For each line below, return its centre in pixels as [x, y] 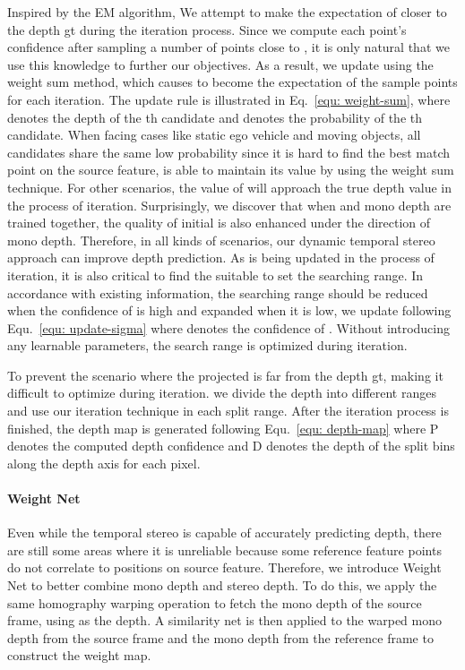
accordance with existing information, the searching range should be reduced [218, 292]
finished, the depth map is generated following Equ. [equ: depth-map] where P [223, 428]
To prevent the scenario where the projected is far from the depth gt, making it [225, 375]
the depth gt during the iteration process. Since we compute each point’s [207, 29]
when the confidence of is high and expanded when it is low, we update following [229, 310]
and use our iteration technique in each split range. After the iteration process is [228, 411]
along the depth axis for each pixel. [104, 463]
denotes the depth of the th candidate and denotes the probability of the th [215, 117]
